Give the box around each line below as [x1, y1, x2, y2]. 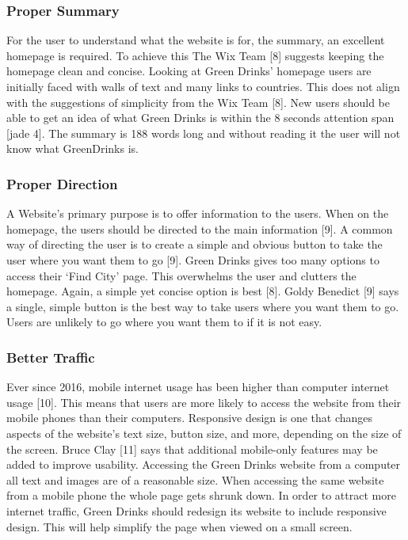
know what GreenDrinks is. [6, 140, 139, 157]
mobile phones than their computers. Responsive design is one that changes [6, 409, 373, 426]
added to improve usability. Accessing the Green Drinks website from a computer [6, 456, 401, 473]
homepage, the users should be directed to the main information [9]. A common [6, 220, 393, 237]
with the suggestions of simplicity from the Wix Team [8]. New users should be [6, 93, 390, 110]
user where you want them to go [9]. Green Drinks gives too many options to [6, 251, 379, 268]
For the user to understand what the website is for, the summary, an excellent [6, 32, 385, 48]
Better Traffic [6, 347, 95, 367]
